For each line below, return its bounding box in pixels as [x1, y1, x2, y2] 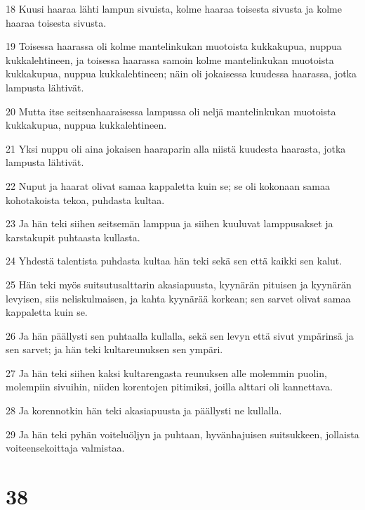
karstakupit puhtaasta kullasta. [6, 229, 140, 244]
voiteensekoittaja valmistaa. [6, 440, 125, 455]
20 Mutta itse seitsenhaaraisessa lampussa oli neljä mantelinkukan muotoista [6, 103, 336, 118]
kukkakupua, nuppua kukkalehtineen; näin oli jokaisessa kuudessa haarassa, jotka [6, 66, 357, 81]
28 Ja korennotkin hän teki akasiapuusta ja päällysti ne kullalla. [6, 403, 282, 418]
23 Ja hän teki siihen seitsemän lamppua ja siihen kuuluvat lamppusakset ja [6, 216, 333, 231]
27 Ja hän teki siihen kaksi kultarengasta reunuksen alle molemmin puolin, [6, 365, 327, 380]
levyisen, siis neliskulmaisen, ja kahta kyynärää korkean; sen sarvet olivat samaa [6, 291, 351, 305]
